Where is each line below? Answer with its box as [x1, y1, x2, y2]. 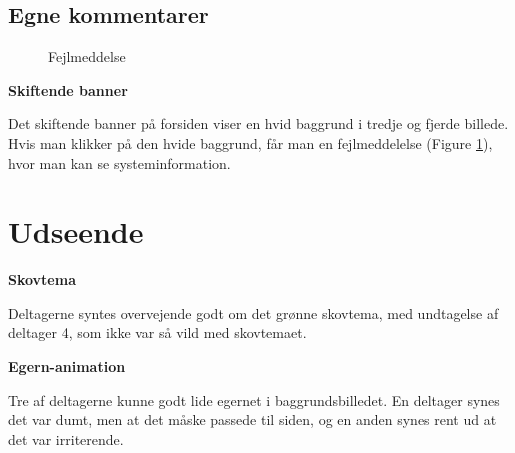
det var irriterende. [8, 428, 124, 449]
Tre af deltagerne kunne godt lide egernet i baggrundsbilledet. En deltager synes [8, 389, 500, 410]
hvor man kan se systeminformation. [8, 152, 231, 173]
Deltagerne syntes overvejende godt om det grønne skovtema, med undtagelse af [8, 302, 499, 323]
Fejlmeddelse [48, 46, 126, 67]
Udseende [8, 211, 144, 252]
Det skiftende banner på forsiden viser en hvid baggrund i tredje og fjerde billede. [8, 113, 509, 134]
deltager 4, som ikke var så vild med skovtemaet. [8, 322, 307, 343]
